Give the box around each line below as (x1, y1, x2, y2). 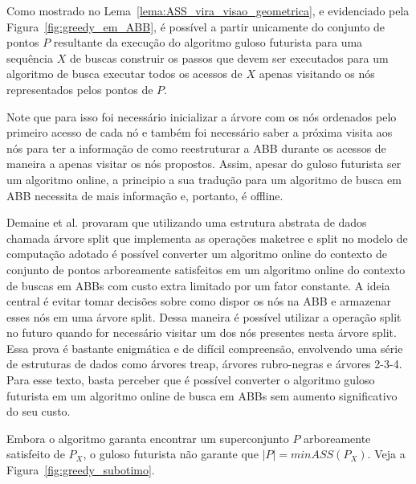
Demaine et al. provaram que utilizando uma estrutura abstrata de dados (6, 214, 367, 231)
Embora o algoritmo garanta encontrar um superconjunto (6, 429, 289, 446)
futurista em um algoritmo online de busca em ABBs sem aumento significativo (6, 387, 398, 404)
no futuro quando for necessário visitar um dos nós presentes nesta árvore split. (6, 324, 397, 341)
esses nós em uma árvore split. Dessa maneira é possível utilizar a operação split (6, 308, 402, 325)
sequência (6, 49, 54, 66)
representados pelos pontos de (6, 80, 153, 97)
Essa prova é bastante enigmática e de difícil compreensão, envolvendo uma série (6, 339, 403, 356)
